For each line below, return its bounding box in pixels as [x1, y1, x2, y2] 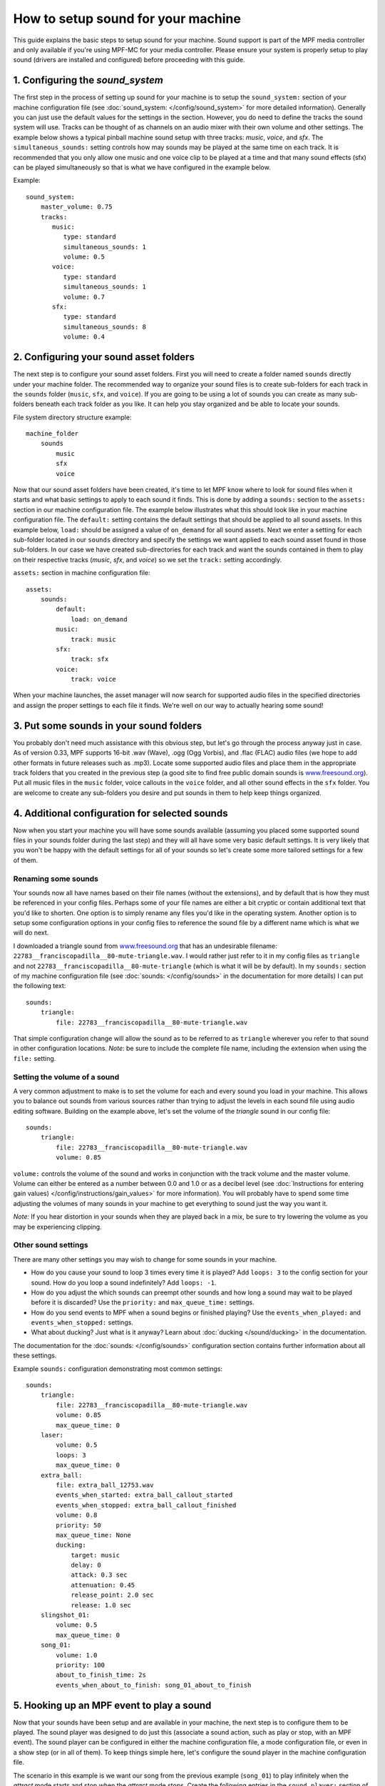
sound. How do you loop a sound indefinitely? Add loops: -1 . [31, 1278, 217, 1287]
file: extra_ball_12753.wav [56, 1481, 154, 1489]
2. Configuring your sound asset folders [13, 351, 195, 364]
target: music [71, 1551, 120, 1559]
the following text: [13, 982, 66, 990]
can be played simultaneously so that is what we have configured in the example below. [13, 163, 271, 171]
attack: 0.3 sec [71, 1571, 128, 1579]
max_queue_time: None [56, 1531, 132, 1539]
